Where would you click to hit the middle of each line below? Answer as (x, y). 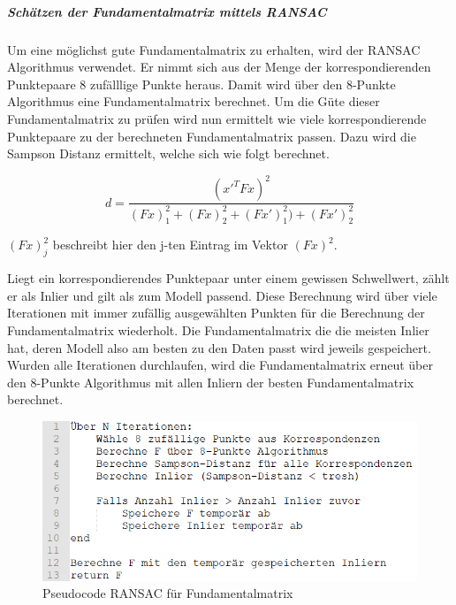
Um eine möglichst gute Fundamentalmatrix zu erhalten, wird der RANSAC (214, 49)
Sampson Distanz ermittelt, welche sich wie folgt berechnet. (168, 153)
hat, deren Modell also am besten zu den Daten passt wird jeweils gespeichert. (219, 347)
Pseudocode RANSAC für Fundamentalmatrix (168, 593)
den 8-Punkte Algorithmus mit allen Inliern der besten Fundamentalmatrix (211, 382)
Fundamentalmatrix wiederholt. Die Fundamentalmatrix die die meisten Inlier (218, 329)
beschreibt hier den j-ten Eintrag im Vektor (170, 245)
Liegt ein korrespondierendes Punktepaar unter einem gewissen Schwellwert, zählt (228, 278)
